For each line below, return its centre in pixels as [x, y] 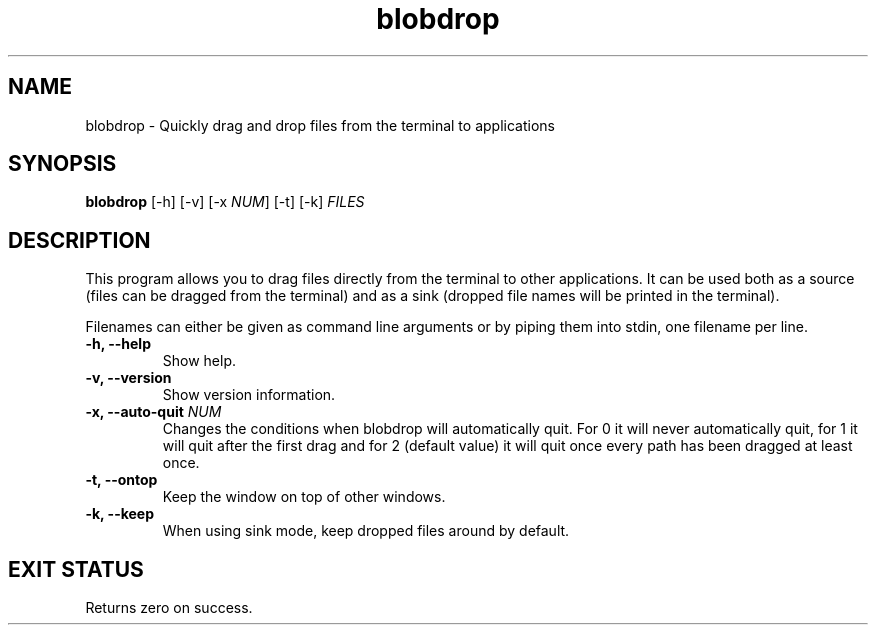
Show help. [199, 361]
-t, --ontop [121, 480]
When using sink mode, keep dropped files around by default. [366, 531]
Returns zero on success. [169, 608]
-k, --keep [120, 514]
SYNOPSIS [62, 164]
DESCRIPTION [79, 240]
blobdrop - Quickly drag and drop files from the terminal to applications [320, 125]
